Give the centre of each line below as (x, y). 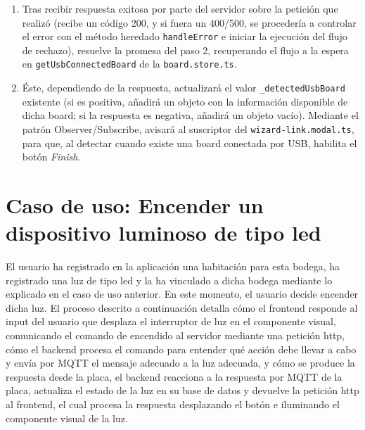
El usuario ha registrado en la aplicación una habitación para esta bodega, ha (173, 266)
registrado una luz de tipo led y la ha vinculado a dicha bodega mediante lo (169, 280)
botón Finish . (51, 157)
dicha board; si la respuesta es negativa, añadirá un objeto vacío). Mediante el (190, 115)
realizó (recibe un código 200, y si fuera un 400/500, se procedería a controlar (189, 22)
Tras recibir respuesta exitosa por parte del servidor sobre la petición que (180, 8)
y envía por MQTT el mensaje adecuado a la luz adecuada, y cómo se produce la (180, 363)
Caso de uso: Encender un (135, 204)
